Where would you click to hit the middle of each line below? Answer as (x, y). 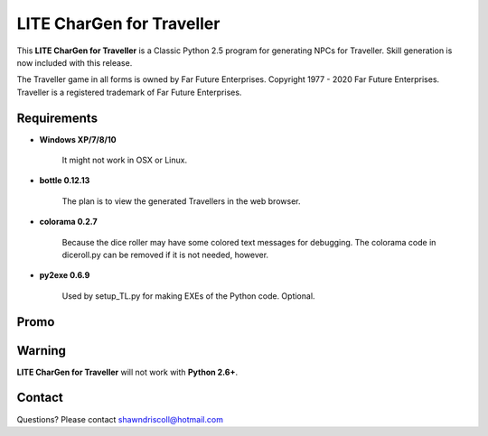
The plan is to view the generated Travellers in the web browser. (181, 201)
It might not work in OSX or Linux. (125, 160)
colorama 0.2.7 (69, 222)
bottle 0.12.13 (65, 181)
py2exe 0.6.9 (65, 275)
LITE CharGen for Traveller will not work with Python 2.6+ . (127, 372)
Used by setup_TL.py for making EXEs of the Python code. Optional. (188, 296)
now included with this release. (75, 62)
